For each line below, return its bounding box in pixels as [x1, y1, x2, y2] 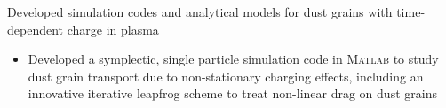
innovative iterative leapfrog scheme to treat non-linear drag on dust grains [28, 84, 437, 103]
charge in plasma [67, 19, 159, 38]
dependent [7, 19, 64, 38]
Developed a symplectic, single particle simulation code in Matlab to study [28, 50, 439, 68]
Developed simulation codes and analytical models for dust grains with [7, 3, 393, 20]
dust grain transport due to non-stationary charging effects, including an [28, 66, 424, 85]
